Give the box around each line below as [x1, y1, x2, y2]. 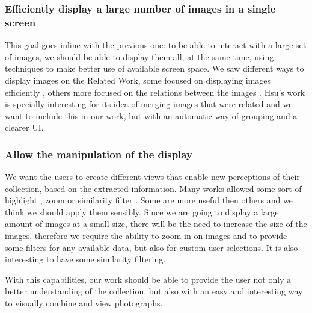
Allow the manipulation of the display [5, 146, 192, 161]
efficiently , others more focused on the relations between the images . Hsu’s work [5, 85, 305, 98]
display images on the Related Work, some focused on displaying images [5, 73, 271, 86]
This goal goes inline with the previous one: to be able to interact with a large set [5, 39, 307, 51]
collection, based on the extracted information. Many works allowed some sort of [5, 182, 302, 194]
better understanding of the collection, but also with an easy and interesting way [5, 285, 303, 297]
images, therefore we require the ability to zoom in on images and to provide [5, 229, 287, 242]
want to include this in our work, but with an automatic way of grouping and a [5, 109, 298, 122]
